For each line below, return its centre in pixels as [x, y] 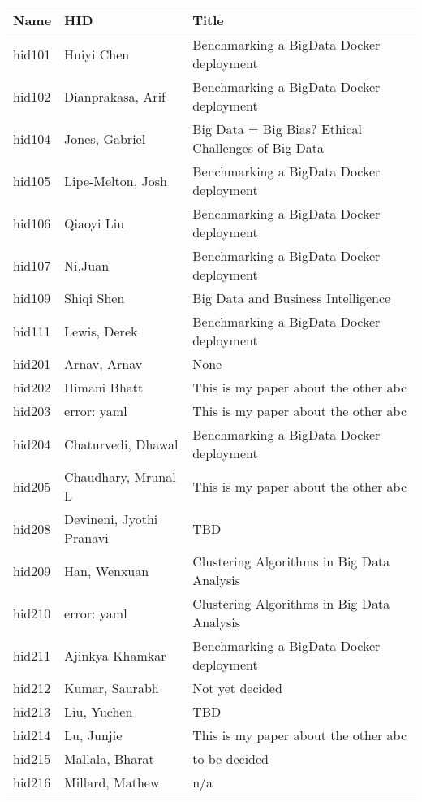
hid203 [32, 411]
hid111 [32, 331]
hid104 [32, 138]
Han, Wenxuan [107, 570]
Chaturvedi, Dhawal [121, 444]
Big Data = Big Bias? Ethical [277, 129]
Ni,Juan [87, 265]
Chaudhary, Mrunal [120, 477]
